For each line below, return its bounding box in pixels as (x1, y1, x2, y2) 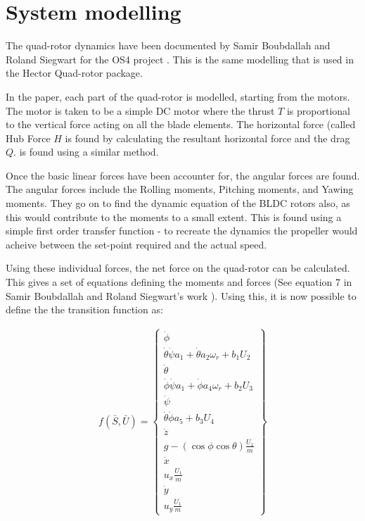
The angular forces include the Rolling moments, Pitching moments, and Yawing (6, 182, 354, 196)
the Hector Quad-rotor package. (6, 65, 143, 80)
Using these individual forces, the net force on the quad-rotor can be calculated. (6, 260, 350, 275)
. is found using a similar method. (13, 144, 159, 159)
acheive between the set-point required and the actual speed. (6, 237, 267, 251)
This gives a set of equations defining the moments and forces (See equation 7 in (6, 275, 352, 289)
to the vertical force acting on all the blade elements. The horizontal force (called (6, 117, 356, 132)
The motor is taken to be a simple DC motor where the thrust (6, 103, 275, 118)
